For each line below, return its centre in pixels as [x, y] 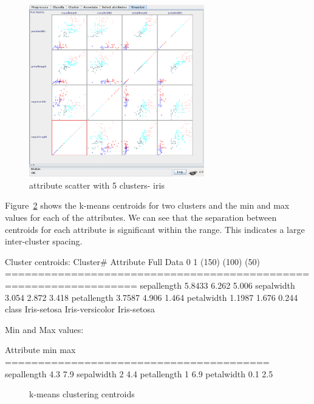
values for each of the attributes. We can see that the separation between [141, 217]
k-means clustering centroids [82, 394]
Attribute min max [40, 350]
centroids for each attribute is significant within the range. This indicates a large [155, 229]
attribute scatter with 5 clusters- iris [97, 185]
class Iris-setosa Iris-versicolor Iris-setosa [80, 309]
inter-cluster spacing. [44, 241]
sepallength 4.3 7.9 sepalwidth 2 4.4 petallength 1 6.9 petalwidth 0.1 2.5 [139, 373]
